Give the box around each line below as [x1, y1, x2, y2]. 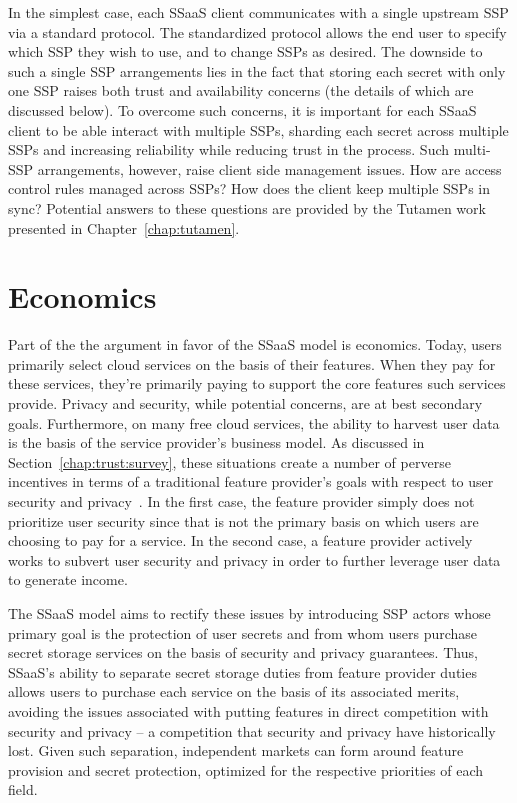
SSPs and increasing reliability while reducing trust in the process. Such [8, 139, 450, 160]
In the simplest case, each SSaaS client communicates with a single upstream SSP [8, 2, 509, 22]
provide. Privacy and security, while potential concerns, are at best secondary [8, 393, 483, 414]
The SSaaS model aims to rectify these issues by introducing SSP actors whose [8, 602, 491, 623]
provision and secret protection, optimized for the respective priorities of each [8, 759, 484, 780]
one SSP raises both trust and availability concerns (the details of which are [8, 80, 474, 101]
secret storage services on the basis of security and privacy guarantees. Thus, [8, 642, 478, 663]
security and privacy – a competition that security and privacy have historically [8, 720, 496, 741]
